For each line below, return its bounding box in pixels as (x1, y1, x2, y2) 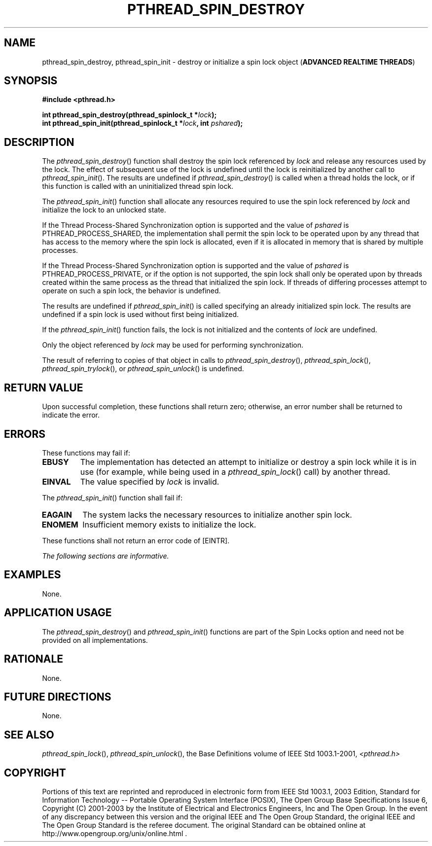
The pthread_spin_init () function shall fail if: (42, 493, 182, 502)
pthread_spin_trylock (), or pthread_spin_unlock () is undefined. (42, 364, 244, 373)
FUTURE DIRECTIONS (4, 690, 111, 703)
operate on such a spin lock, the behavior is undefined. (42, 286, 221, 295)
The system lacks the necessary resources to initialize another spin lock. (82, 509, 352, 520)
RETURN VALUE (4, 381, 83, 394)
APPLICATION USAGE (4, 606, 112, 619)
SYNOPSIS (4, 74, 58, 87)
